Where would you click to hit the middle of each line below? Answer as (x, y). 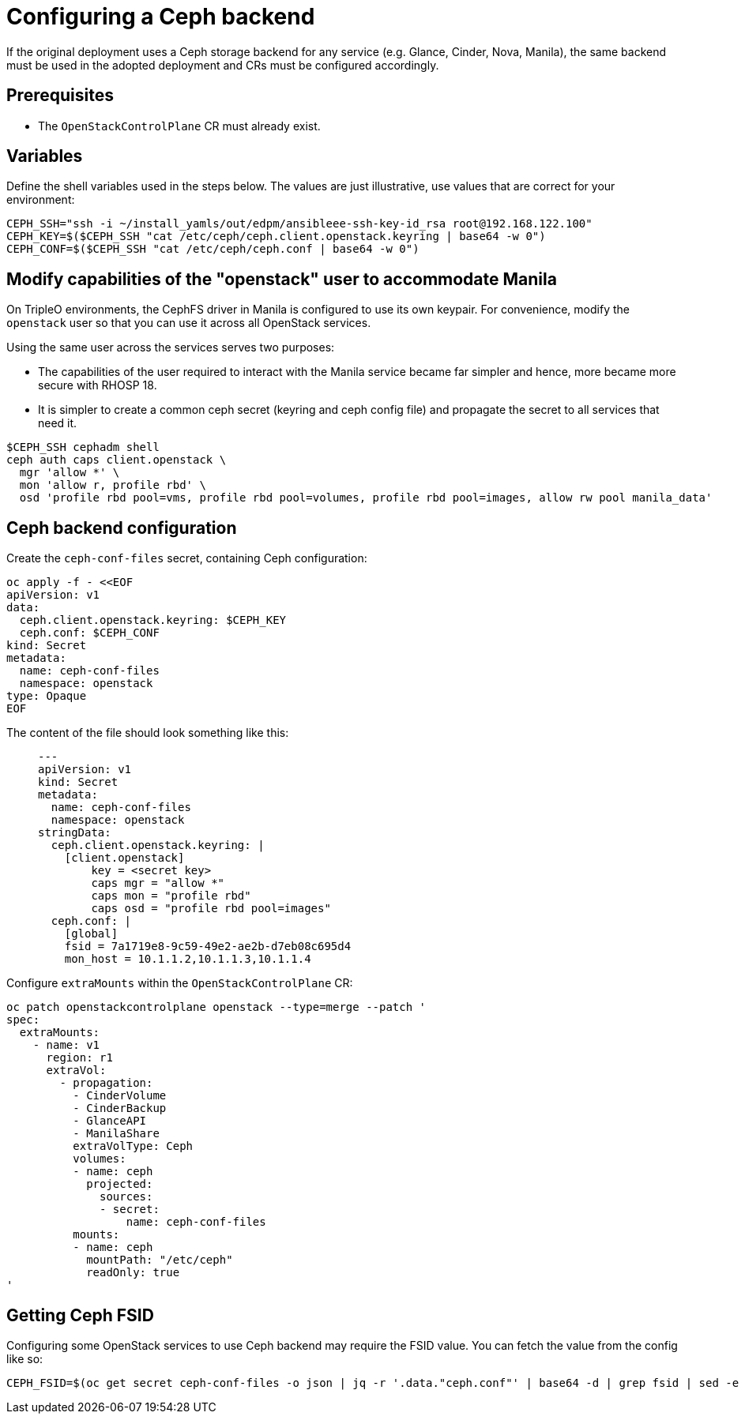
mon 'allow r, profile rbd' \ (113, 485)
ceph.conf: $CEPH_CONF (89, 633)
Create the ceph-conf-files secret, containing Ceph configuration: (187, 558)
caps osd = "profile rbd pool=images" (211, 909)
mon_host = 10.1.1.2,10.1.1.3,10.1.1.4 (188, 959)
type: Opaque (47, 696)
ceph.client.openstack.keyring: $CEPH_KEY (153, 620)
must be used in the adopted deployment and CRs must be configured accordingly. (223, 65)
